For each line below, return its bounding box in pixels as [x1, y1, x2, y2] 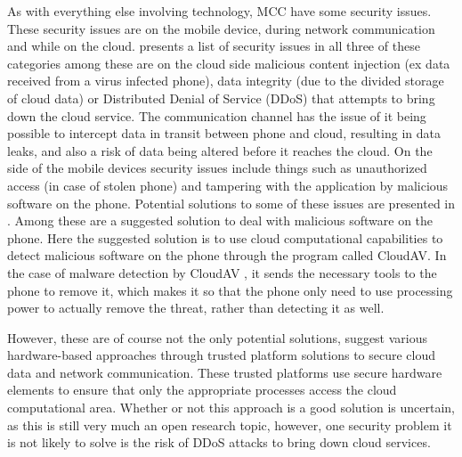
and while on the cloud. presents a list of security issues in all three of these [7, 37, 420, 55]
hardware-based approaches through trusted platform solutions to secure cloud [7, 346, 436, 364]
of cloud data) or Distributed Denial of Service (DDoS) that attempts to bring [7, 88, 435, 107]
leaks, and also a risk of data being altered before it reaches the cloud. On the [7, 141, 433, 159]
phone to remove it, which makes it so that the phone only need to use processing [7, 281, 453, 299]
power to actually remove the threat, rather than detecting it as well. [7, 298, 385, 317]
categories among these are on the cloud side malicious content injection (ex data [7, 53, 450, 72]
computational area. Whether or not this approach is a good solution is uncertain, [7, 398, 455, 417]
